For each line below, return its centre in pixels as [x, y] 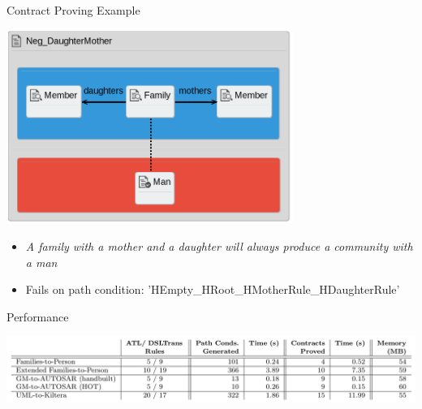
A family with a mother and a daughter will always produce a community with [219, 245]
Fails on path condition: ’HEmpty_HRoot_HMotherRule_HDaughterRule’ [213, 289]
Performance [38, 316]
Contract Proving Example [73, 10]
